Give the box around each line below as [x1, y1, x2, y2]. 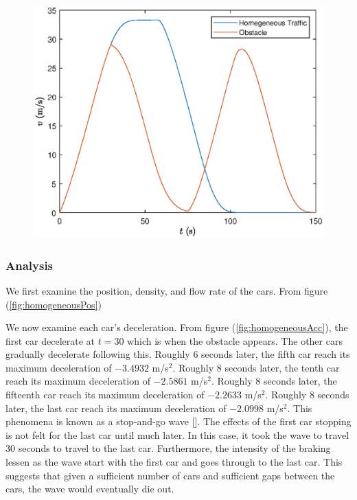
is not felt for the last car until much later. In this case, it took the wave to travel [5, 427, 349, 442]
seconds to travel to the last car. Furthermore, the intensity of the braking [18, 441, 331, 455]
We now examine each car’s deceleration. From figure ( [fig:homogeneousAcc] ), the [5, 320, 348, 334]
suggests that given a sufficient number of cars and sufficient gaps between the [5, 468, 335, 482]
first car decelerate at [5, 333, 95, 348]
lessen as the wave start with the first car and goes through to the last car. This [5, 455, 343, 469]
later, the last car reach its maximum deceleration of [5, 400, 227, 415]
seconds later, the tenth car [224, 360, 340, 374]
